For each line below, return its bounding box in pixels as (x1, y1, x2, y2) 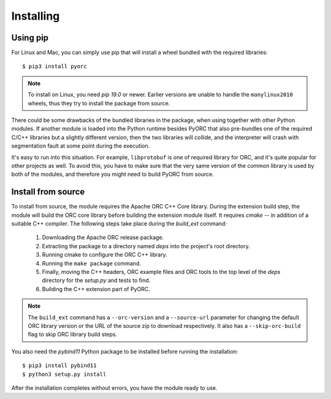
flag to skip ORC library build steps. (28, 331, 118, 338)
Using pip (11, 32, 49, 43)
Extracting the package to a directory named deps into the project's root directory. (42, 242, 251, 249)
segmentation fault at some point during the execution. (11, 142, 150, 150)
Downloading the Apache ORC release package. (42, 234, 164, 241)
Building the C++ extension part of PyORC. (42, 285, 150, 292)
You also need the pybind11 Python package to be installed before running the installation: (11, 348, 238, 355)
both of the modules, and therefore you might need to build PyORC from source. (11, 170, 214, 178)
